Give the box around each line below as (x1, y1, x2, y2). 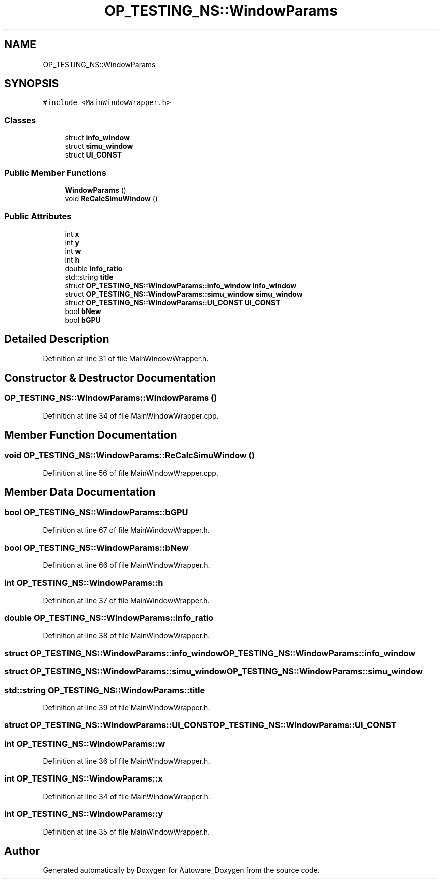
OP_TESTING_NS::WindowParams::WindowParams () (4, 393, 217, 403)
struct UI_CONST (65, 150, 122, 160)
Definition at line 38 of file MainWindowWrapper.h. (43, 631, 210, 640)
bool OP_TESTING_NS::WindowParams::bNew (4, 542, 189, 553)
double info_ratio (65, 264, 123, 273)
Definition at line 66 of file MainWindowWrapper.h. (43, 560, 210, 569)
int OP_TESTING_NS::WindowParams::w (4, 738, 165, 749)
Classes (4, 115, 36, 125)
